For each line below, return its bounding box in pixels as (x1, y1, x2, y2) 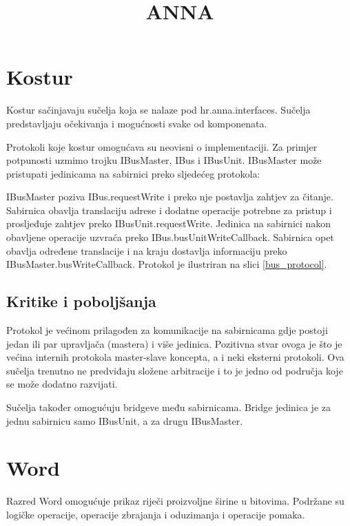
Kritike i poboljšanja (6, 291, 156, 312)
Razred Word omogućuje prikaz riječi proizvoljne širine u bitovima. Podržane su (6, 494, 344, 508)
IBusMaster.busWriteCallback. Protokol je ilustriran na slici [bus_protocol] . (6, 257, 327, 271)
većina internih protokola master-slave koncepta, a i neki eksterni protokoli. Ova (6, 350, 344, 364)
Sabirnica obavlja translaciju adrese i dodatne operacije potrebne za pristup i (6, 202, 332, 217)
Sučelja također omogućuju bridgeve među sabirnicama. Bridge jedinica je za (6, 400, 331, 414)
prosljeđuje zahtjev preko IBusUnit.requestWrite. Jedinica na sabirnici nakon (6, 216, 331, 231)
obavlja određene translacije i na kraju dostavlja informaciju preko (6, 243, 287, 257)
